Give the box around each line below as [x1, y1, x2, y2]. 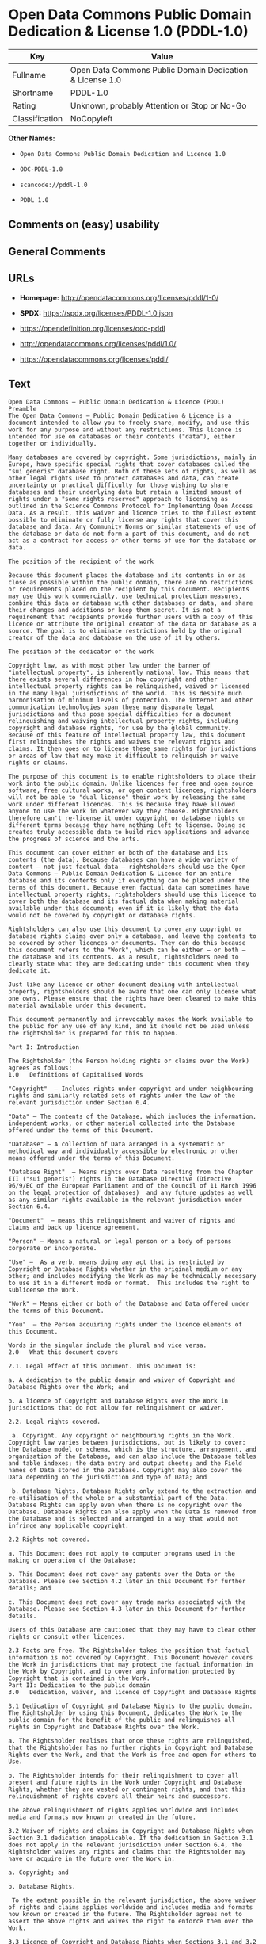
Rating [12, 100, 36, 111]
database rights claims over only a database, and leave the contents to [8, 932, 257, 940]
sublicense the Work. [8, 1286, 80, 1294]
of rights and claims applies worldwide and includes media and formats [8, 1904, 253, 1911]
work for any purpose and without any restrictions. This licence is [8, 426, 243, 434]
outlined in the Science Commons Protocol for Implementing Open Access [8, 502, 253, 511]
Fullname [12, 69, 46, 80]
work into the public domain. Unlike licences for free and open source [8, 779, 253, 788]
